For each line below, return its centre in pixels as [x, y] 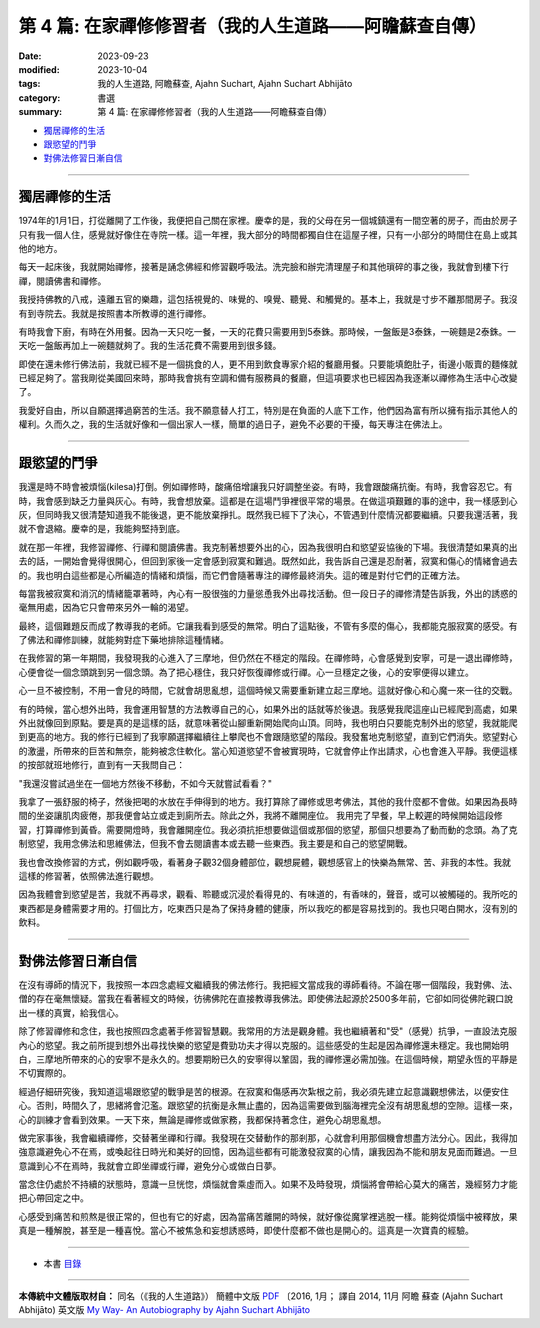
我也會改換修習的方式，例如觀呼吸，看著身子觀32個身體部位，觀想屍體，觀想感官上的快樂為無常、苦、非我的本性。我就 [265, 862]
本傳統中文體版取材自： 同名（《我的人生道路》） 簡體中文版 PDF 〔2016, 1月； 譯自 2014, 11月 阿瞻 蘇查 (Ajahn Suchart [261, 1296]
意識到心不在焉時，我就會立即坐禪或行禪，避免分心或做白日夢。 [150, 1166]
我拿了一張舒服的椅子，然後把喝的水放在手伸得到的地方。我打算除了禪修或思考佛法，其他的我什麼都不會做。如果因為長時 [268, 801]
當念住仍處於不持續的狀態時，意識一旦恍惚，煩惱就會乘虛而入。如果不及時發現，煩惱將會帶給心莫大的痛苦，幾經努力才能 [268, 1184]
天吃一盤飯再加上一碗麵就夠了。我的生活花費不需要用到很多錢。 [150, 346]
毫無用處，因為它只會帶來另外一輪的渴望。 [106, 607]
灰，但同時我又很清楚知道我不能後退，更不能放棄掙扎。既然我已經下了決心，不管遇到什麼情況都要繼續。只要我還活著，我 [268, 514]
